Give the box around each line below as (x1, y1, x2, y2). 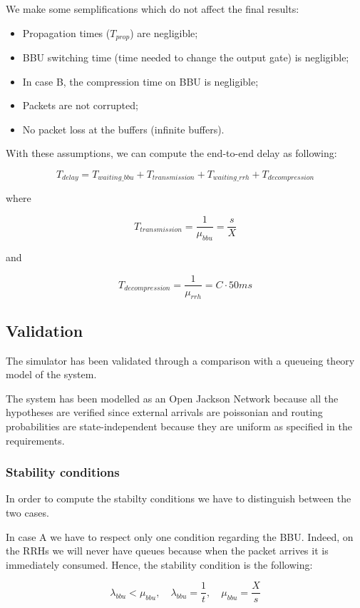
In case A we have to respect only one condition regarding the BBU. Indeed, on (6, 529, 354, 544)
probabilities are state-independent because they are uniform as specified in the (6, 418, 352, 433)
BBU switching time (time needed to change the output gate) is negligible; (22, 50, 349, 65)
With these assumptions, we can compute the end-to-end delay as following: (6, 146, 337, 161)
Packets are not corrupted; (22, 98, 138, 113)
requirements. (6, 432, 65, 447)
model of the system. (6, 367, 97, 382)
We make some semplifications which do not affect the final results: (6, 1, 299, 16)
